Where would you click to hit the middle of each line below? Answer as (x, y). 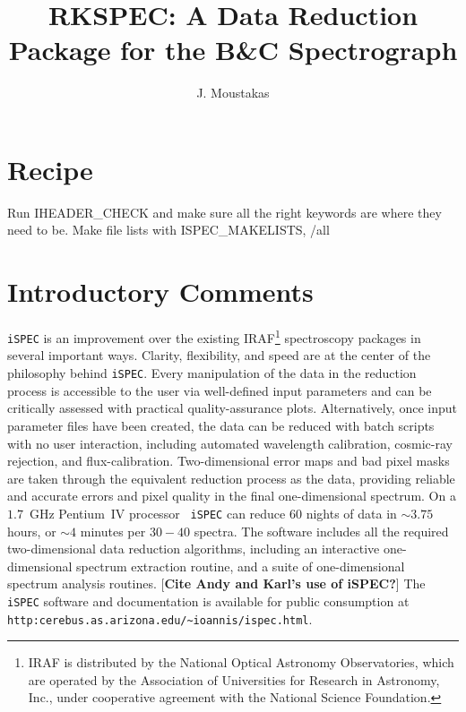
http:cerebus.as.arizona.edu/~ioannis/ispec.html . (160, 618)
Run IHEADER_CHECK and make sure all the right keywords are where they (224, 212)
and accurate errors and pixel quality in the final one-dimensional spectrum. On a (232, 496)
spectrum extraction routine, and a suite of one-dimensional (241, 566)
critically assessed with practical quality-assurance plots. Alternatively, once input (232, 408)
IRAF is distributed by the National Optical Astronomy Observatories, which (241, 662)
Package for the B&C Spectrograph (233, 50)
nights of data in (351, 513)
